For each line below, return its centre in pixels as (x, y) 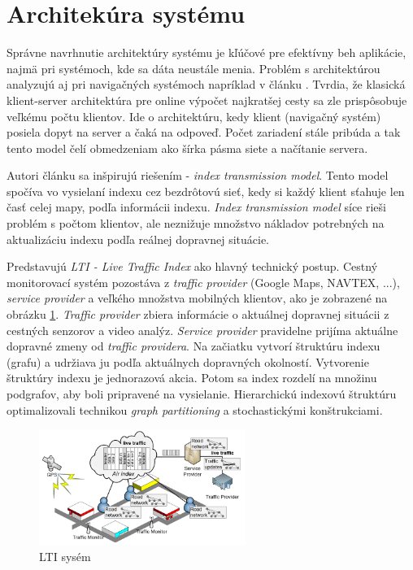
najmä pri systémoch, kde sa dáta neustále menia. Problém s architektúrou (193, 68)
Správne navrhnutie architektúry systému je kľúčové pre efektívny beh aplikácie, (206, 52)
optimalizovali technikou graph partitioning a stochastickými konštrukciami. (195, 409)
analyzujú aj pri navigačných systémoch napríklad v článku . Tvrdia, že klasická (206, 84)
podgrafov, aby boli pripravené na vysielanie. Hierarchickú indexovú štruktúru (202, 394)
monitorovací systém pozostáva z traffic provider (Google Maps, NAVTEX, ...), (203, 282)
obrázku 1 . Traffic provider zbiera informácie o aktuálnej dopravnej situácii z (198, 314)
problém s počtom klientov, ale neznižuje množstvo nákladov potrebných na (196, 223)
